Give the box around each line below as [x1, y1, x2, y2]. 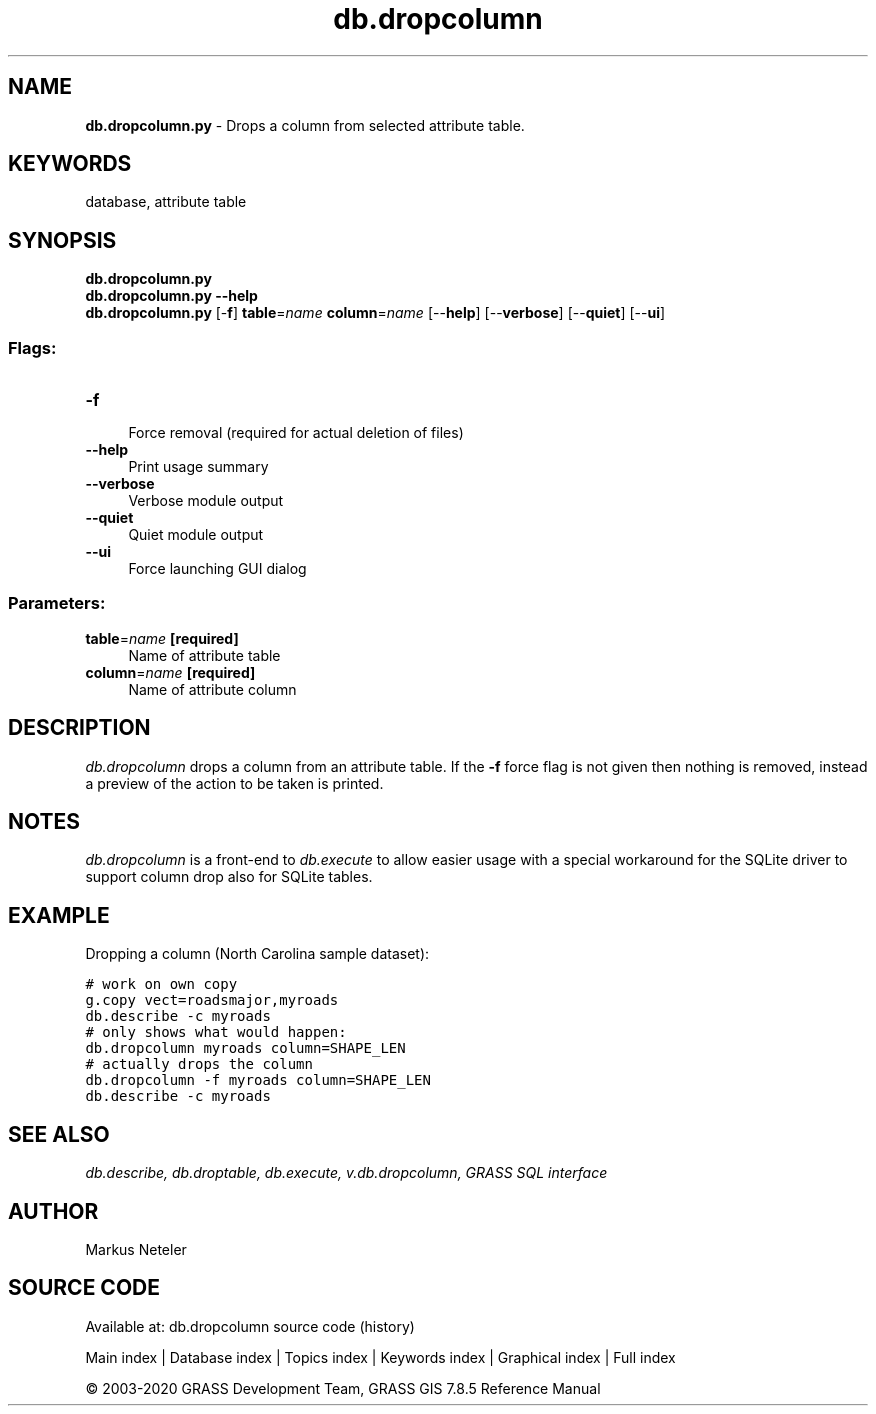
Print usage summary [128, 458, 269, 476]
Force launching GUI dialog [128, 560, 307, 578]
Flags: [8, 337, 57, 358]
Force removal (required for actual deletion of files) [128, 424, 464, 442]
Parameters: [8, 593, 106, 614]
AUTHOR [8, 1198, 99, 1224]
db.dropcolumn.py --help [85, 287, 258, 305]
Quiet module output [128, 526, 264, 544]
